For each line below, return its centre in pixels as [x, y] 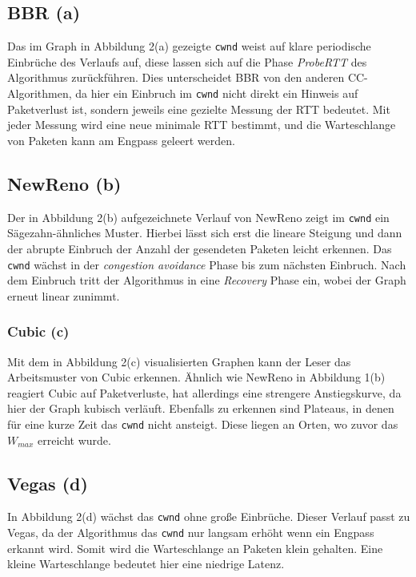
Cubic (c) [38, 331]
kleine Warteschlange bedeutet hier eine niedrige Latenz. [146, 564]
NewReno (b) [64, 183]
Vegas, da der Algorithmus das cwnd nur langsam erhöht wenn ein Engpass [191, 533]
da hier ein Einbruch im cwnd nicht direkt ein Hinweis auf [217, 93]
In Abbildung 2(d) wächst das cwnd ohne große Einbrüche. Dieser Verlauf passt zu [209, 516]
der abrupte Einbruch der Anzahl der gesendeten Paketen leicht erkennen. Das [200, 248]
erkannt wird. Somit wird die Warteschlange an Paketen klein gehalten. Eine [195, 548]
